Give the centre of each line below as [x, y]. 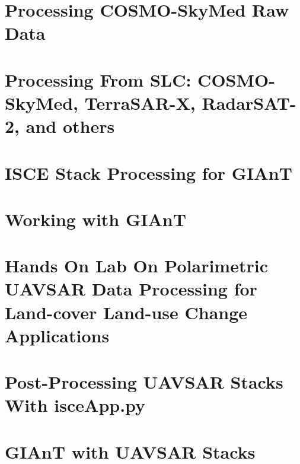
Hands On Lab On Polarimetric [136, 266]
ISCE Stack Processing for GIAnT [149, 172]
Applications [57, 335]
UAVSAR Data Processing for [131, 289]
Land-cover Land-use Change [126, 312]
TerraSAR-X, [140, 102]
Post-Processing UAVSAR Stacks [144, 382]
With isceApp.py [75, 405]
